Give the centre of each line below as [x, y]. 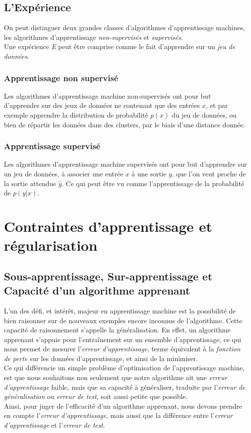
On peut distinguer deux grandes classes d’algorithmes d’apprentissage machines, [125, 27]
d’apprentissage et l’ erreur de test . [55, 425]
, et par [217, 105]
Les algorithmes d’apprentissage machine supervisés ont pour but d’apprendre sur [125, 164]
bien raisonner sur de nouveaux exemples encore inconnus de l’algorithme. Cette [123, 320]
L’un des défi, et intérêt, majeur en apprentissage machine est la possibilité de [120, 310]
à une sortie [149, 173]
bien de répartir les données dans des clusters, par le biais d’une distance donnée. [125, 124]
